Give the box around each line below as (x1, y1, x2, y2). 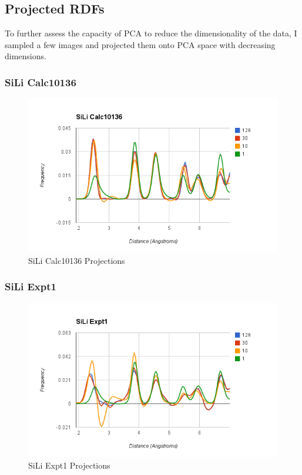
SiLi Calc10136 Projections (28, 254, 125, 266)
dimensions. (5, 50, 46, 62)
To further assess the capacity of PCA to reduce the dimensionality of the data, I (5, 27, 297, 39)
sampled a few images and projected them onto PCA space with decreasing (5, 38, 276, 50)
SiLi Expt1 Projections (28, 459, 110, 471)
